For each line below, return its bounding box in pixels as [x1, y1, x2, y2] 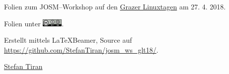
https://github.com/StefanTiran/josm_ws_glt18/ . [4, 44, 158, 55]
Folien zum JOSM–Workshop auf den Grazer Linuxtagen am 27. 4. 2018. [4, 1, 226, 11]
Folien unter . [4, 18, 64, 28]
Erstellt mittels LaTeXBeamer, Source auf [4, 35, 132, 45]
